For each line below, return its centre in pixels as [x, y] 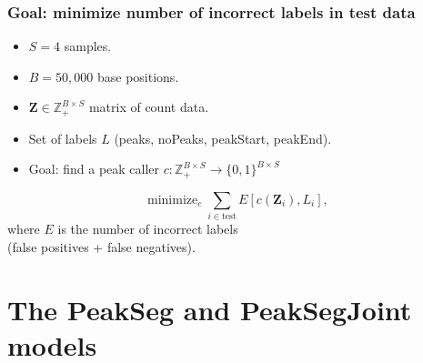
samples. [88, 46]
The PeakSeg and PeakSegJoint [210, 309]
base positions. [138, 76]
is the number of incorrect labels [148, 229]
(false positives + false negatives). [101, 246]
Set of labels [63, 138]
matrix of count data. [149, 107]
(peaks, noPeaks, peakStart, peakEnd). [223, 138]
